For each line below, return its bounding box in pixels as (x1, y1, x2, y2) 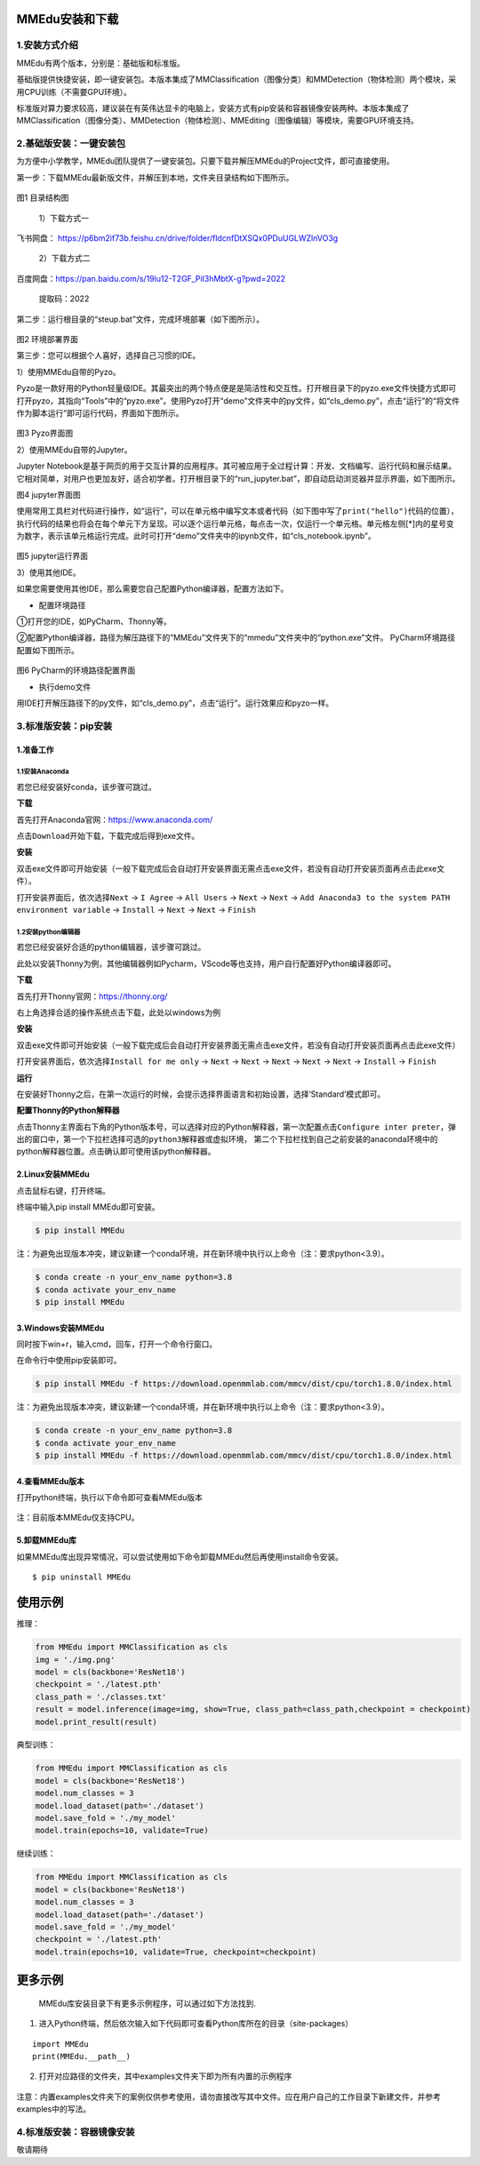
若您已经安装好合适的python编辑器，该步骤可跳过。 (16, 942, 206, 953)
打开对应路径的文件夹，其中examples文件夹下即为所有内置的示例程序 (38, 2071, 292, 2081)
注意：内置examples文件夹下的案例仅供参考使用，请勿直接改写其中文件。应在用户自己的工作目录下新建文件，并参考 (16, 2091, 442, 2102)
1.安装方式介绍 (16, 39, 79, 52)
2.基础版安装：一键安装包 (16, 138, 126, 150)
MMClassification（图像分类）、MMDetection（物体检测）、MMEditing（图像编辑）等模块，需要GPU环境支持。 (16, 116, 420, 126)
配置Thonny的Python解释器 (16, 1105, 120, 1115)
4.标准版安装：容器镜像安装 (16, 2125, 135, 2137)
